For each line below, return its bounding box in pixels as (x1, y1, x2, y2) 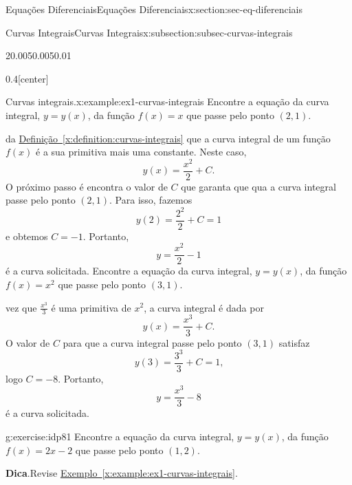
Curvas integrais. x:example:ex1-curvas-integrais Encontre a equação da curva (5, 94, 329, 109)
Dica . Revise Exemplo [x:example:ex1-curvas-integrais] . (5, 466, 238, 480)
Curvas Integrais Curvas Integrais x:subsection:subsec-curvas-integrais (5, 25, 293, 39)
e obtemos (5, 228, 48, 243)
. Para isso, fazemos (109, 193, 192, 207)
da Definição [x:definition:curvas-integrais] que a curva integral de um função (5, 131, 331, 145)
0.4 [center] (5, 71, 49, 85)
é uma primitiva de (51, 300, 131, 314)
